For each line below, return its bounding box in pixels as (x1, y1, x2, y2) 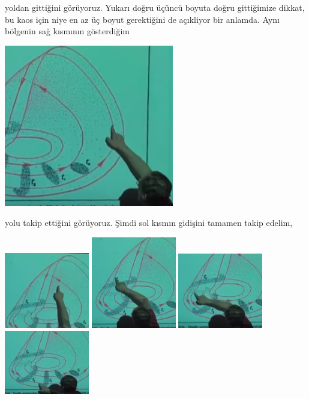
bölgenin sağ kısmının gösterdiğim (5, 25, 130, 37)
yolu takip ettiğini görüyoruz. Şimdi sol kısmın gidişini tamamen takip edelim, (5, 216, 293, 229)
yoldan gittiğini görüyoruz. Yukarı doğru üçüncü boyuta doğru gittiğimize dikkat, (5, 1, 305, 13)
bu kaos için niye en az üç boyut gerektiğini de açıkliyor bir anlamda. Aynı (5, 13, 280, 25)
